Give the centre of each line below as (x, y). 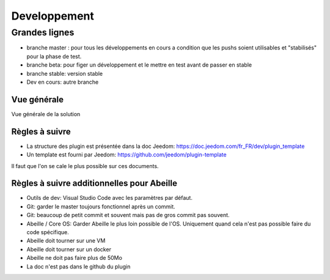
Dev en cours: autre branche (63, 82)
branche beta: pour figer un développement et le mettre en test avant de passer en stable (139, 65)
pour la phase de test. (54, 56)
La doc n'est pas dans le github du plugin (79, 267)
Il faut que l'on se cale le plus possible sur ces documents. (85, 166)
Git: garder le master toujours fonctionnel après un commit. (101, 206)
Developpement (53, 16)
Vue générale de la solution (46, 114)
